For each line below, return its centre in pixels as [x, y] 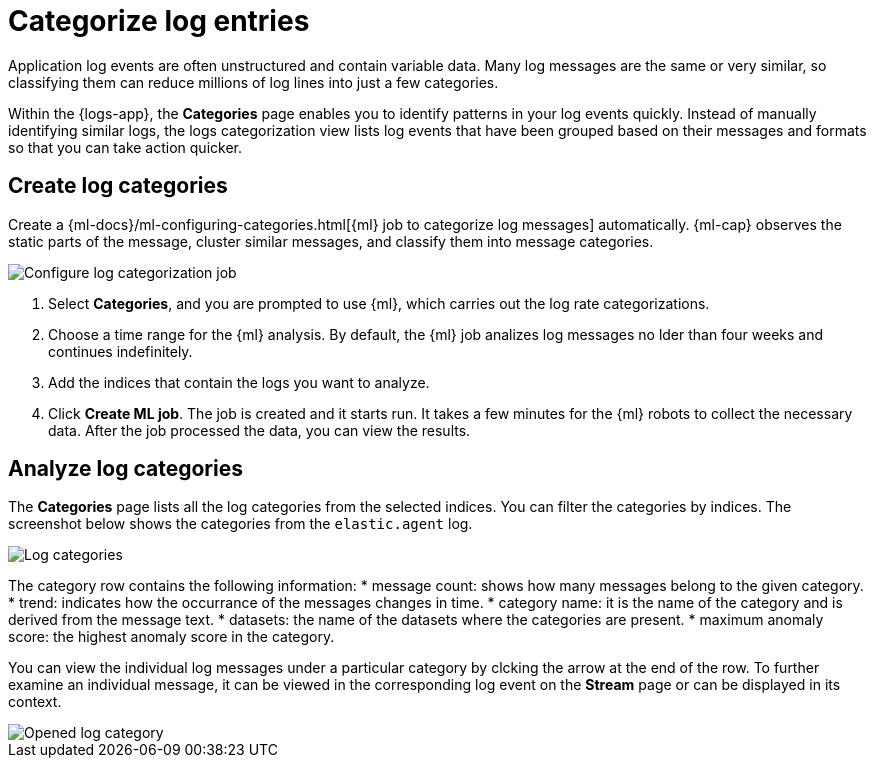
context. [35, 702]
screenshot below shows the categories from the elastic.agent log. [240, 524]
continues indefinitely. [120, 351]
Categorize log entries [159, 21]
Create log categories [118, 186]
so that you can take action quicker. [125, 147]
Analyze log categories [125, 469]
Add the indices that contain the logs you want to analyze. [239, 382]
